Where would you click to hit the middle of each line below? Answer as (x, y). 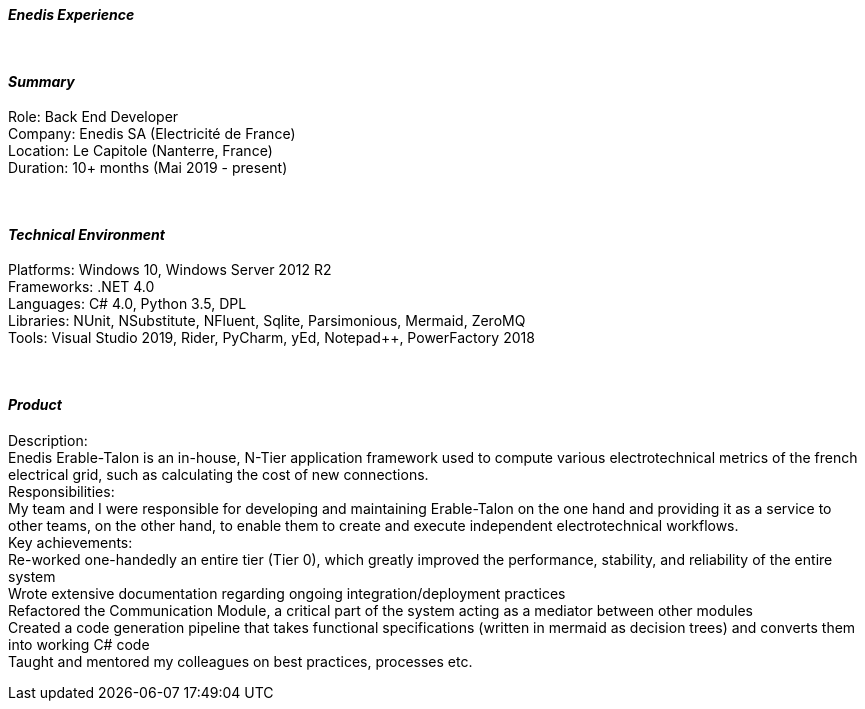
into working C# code (79, 644)
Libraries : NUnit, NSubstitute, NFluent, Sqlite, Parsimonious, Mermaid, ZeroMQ (267, 321)
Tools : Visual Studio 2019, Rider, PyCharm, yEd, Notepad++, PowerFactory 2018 (271, 338)
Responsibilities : (61, 491)
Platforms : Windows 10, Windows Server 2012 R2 (170, 270)
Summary (41, 81)
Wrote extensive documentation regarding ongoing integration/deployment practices (287, 593)
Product (35, 405)
